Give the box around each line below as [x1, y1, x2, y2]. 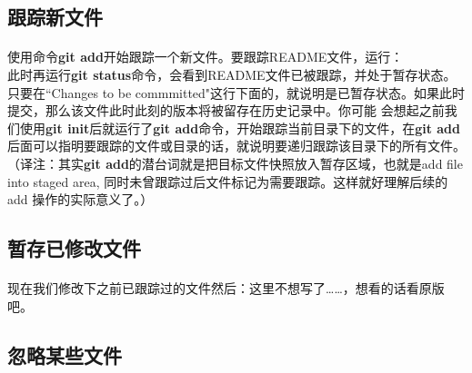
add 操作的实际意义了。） [7, 190, 154, 209]
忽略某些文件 [7, 340, 122, 368]
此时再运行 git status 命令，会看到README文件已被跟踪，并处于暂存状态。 [7, 64, 457, 83]
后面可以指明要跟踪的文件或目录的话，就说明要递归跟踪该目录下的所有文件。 [7, 136, 466, 155]
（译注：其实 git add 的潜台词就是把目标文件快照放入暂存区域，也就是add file [7, 153, 463, 172]
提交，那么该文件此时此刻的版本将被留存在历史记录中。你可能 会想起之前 [7, 101, 445, 120]
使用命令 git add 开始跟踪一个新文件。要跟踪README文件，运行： [7, 47, 404, 66]
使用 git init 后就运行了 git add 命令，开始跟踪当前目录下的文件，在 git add [19, 118, 460, 137]
